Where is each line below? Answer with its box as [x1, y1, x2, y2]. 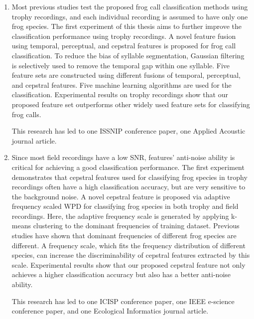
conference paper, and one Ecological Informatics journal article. [11, 306, 209, 316]
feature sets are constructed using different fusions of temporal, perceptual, [11, 70, 241, 80]
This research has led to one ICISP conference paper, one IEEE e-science [11, 296, 235, 306]
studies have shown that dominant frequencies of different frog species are [11, 230, 237, 241]
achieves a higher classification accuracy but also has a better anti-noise [11, 269, 231, 280]
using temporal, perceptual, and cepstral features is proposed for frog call [11, 40, 236, 51]
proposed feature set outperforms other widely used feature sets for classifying [11, 99, 250, 109]
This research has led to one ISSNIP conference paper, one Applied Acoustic [11, 126, 246, 136]
